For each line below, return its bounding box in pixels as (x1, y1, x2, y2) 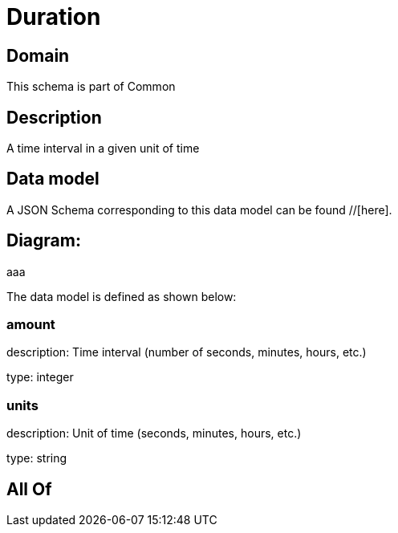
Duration (6, 3, 101, 31)
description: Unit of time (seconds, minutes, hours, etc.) (6, 426, 302, 441)
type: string (6, 451, 67, 466)
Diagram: (6, 230, 81, 251)
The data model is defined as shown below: (6, 289, 237, 303)
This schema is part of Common (6, 79, 176, 94)
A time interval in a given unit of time (6, 141, 200, 156)
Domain (6, 45, 70, 66)
